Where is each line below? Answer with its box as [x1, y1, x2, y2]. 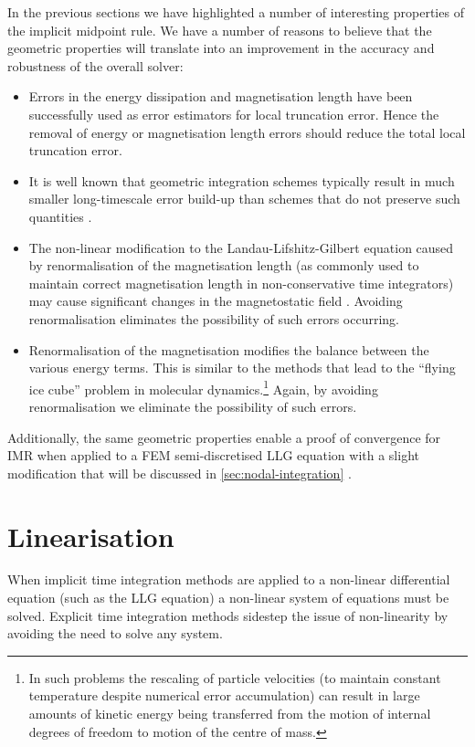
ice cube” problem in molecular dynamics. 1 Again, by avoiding [28, 376, 378, 398]
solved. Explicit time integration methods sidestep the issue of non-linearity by [7, 605, 449, 625]
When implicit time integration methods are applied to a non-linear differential [7, 570, 450, 589]
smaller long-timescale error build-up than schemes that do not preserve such [28, 189, 460, 208]
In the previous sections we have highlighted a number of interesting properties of [7, 3, 464, 21]
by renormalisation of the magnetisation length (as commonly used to [28, 256, 419, 275]
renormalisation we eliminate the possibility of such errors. [28, 396, 357, 416]
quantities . [28, 206, 92, 226]
